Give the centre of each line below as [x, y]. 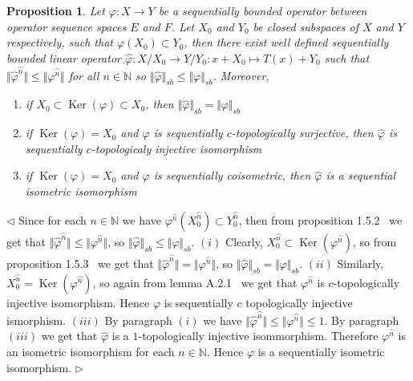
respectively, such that [60, 42]
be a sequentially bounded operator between [263, 10]
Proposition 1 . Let [56, 10]
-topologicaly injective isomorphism [176, 148]
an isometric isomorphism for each [91, 352]
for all [84, 75]
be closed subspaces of [306, 26]
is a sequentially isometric [321, 352]
